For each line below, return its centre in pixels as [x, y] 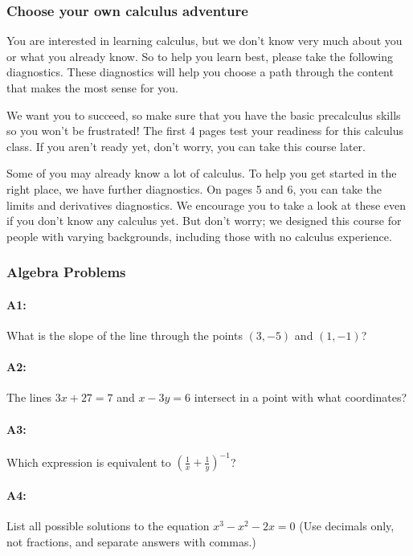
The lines [29, 397]
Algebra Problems [66, 272]
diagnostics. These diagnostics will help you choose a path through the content [200, 72]
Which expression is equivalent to [89, 462]
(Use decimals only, [347, 526]
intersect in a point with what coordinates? [301, 397]
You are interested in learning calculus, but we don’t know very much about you [204, 41]
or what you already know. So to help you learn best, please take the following [200, 56]
